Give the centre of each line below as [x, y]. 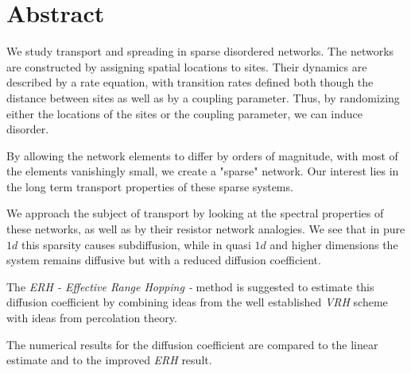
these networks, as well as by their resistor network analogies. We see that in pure [206, 229]
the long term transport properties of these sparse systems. [150, 186]
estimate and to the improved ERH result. [109, 360]
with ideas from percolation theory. [92, 318]
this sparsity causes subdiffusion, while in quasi [136, 244]
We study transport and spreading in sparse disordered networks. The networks [200, 51]
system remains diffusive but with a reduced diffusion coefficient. [164, 260]
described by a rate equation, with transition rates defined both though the [190, 82]
